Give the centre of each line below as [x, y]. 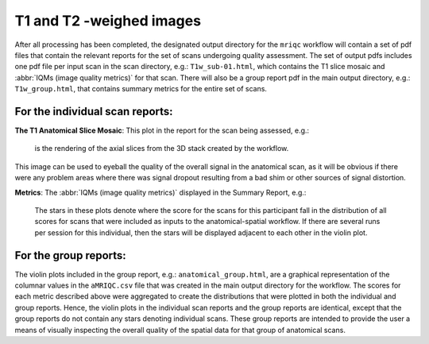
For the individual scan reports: [94, 111]
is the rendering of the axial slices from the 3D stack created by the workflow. [162, 149]
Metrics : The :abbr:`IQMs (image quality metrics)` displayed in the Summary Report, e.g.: [160, 192]
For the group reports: [70, 255]
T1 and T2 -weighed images [108, 21]
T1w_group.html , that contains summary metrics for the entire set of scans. [141, 89]
